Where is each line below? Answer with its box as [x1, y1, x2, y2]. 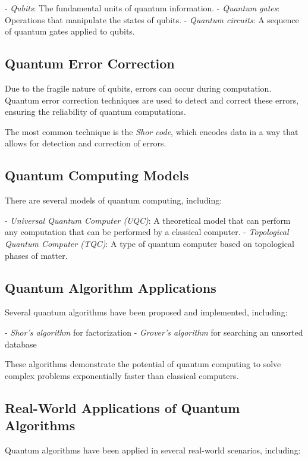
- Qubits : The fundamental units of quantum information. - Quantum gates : [5, 2, 280, 14]
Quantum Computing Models [5, 166, 189, 184]
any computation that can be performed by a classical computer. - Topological [5, 226, 289, 238]
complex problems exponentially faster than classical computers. [5, 369, 239, 381]
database [5, 337, 37, 350]
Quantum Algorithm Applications [5, 278, 216, 296]
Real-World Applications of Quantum [5, 398, 240, 417]
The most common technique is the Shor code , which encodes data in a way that [5, 125, 298, 137]
